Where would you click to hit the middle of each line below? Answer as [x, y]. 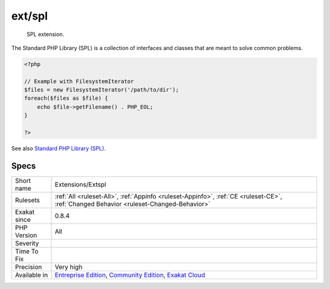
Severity [27, 243]
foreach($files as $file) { [66, 98]
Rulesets [27, 200]
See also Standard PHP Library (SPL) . [59, 148]
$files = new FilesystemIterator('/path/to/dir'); [102, 90]
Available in [31, 275]
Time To [27, 251]
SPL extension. [45, 34]
